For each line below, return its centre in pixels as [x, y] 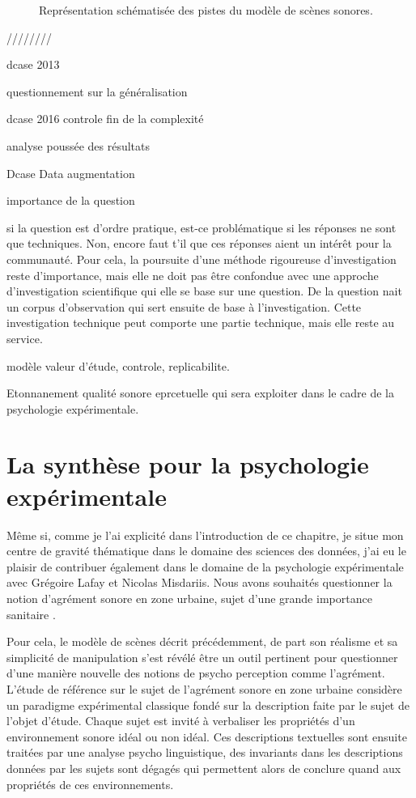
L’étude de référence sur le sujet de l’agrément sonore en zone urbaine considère [204, 688]
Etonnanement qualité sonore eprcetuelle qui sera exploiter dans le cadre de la [200, 393]
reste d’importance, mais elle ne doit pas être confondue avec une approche [193, 275]
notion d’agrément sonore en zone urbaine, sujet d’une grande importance [189, 598]
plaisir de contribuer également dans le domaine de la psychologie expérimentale [205, 566]
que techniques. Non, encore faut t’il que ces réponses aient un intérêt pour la [199, 243]
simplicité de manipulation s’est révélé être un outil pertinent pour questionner [202, 657]
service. [25, 338]
